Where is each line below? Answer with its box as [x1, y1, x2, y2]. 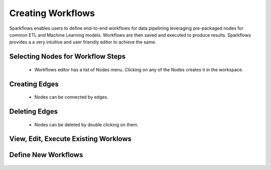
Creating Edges [9, 79, 59, 88]
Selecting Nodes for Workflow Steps [9, 52, 126, 61]
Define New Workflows [9, 151, 83, 159]
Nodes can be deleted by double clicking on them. [34, 121, 139, 128]
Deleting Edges [9, 107, 58, 116]
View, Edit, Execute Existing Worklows [9, 135, 132, 143]
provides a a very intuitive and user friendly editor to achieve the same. [9, 39, 157, 45]
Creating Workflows [9, 8, 95, 19]
